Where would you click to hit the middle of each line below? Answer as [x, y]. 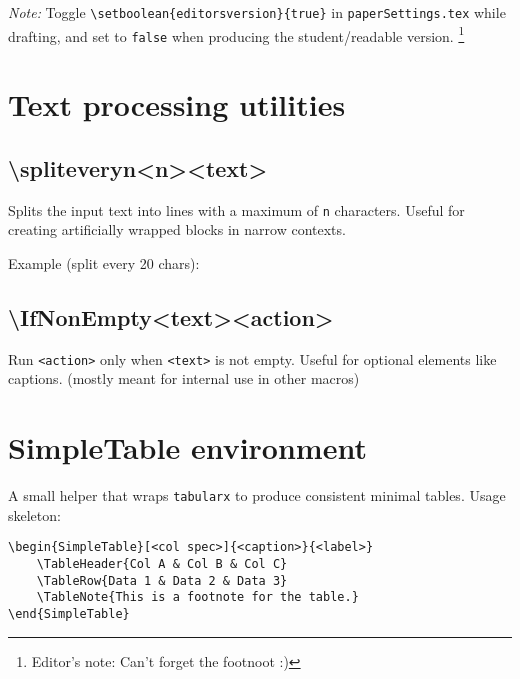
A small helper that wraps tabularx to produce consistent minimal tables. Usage [257, 494]
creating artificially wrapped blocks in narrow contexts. [177, 229]
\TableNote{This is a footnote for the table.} [197, 597]
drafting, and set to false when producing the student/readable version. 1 [236, 34]
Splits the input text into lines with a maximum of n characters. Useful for [236, 209]
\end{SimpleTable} [69, 613]
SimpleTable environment [187, 447]
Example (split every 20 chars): [104, 262]
